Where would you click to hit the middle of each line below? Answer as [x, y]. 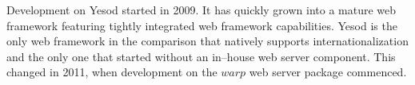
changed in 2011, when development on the [112, 72]
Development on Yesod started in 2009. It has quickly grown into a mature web [202, 10]
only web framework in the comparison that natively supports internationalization [207, 41]
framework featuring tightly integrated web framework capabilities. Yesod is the [202, 25]
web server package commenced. [328, 72]
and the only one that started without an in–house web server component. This [201, 56]
